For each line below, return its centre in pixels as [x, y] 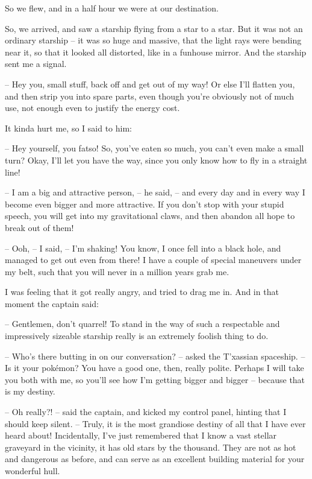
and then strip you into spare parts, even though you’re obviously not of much [150, 96]
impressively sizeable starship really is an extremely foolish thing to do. [137, 336]
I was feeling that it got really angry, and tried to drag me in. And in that [142, 292]
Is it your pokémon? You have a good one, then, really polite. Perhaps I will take [154, 368]
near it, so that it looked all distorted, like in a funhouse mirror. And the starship [156, 52]
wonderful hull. [33, 471]
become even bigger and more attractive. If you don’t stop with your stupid [145, 204]
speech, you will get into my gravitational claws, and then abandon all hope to [150, 216]
